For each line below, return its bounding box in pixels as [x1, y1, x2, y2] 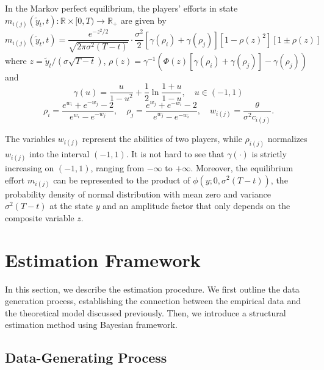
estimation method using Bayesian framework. [5, 318, 178, 331]
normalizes [267, 132, 308, 144]
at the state [49, 199, 93, 212]
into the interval [29, 147, 90, 160]
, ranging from [90, 161, 145, 174]
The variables [5, 132, 56, 144]
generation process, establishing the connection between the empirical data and [5, 294, 301, 307]
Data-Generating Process [5, 348, 167, 367]
